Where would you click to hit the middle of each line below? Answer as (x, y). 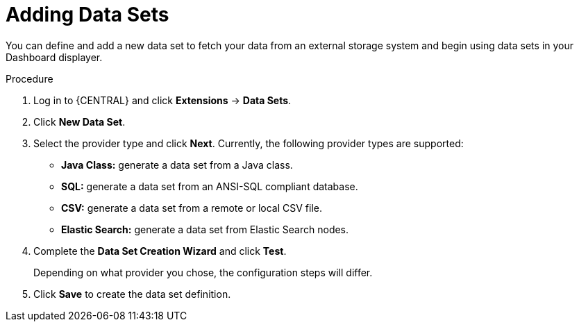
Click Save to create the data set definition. (132, 294)
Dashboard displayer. (54, 57)
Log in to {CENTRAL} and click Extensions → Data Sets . (162, 100)
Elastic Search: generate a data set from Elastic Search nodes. (205, 229)
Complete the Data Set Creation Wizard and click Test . (160, 251)
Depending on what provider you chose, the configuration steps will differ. (203, 272)
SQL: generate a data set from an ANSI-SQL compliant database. (210, 186)
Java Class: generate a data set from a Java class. (177, 165)
